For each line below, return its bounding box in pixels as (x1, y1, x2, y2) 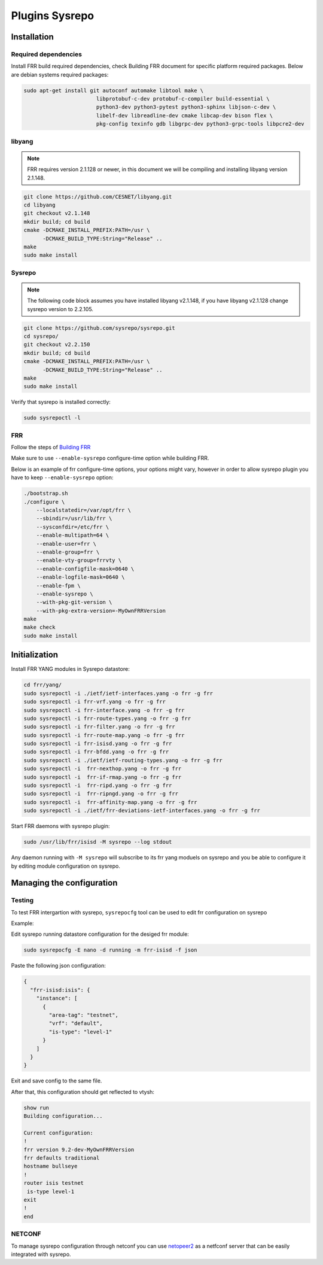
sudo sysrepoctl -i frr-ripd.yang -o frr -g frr (23, 782, 172, 789)
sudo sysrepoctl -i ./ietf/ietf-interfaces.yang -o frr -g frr (23, 690, 214, 697)
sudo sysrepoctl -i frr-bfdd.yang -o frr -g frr (23, 749, 169, 755)
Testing (11, 896, 34, 905)
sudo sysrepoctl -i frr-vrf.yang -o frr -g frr (23, 698, 166, 706)
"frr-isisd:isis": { (30, 986, 90, 993)
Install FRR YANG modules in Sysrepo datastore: (11, 665, 130, 673)
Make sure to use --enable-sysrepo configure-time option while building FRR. (11, 455, 209, 462)
